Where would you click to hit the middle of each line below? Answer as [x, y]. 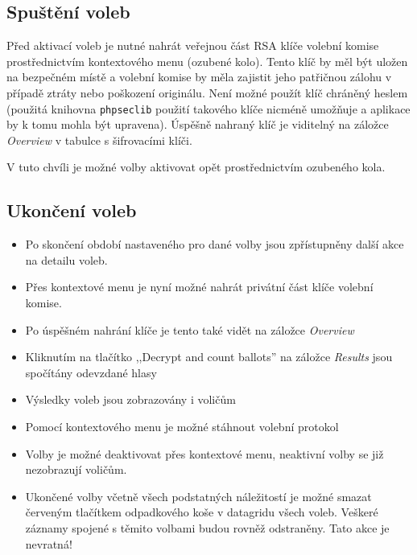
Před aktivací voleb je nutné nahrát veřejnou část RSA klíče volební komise [193, 45]
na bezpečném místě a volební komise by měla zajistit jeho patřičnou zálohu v [199, 77]
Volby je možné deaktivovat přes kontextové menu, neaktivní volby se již [204, 453]
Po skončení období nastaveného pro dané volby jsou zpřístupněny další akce [215, 244]
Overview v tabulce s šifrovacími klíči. [99, 140]
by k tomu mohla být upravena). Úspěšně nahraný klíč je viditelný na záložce [198, 124]
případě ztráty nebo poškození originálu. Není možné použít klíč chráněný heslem [207, 92]
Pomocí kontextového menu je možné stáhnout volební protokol [182, 426]
